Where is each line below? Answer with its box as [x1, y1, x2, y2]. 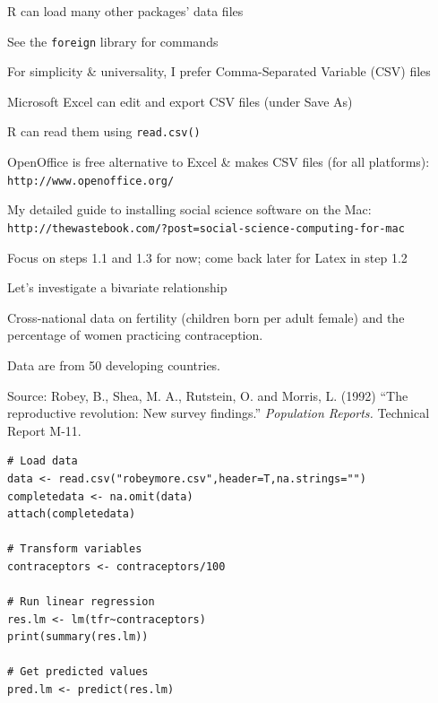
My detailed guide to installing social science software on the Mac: [7, 200, 372, 219]
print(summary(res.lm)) [7, 630, 149, 644]
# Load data [7, 455, 78, 468]
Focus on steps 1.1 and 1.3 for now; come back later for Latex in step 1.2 [7, 247, 408, 266]
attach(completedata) [7, 508, 136, 521]
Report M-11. [7, 421, 82, 439]
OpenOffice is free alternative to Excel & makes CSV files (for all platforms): [7, 152, 430, 171]
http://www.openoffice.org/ [7, 174, 175, 187]
